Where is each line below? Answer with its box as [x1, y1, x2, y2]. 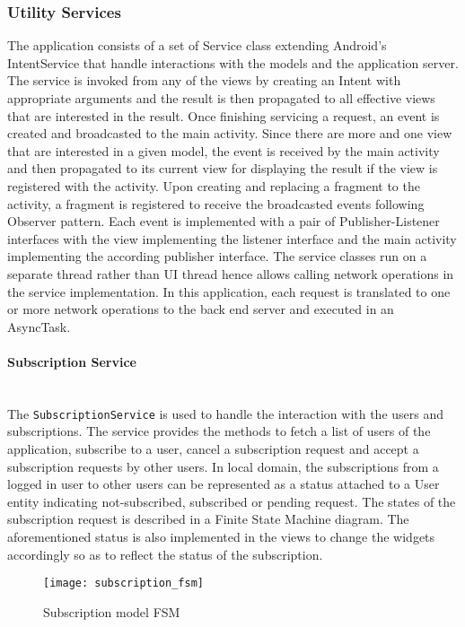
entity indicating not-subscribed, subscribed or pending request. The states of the [7, 492, 456, 510]
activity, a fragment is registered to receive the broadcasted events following [7, 194, 425, 213]
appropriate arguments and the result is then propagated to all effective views [7, 89, 435, 107]
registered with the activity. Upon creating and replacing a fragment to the [7, 176, 420, 195]
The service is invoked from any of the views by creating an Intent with [7, 71, 401, 90]
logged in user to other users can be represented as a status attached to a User [7, 475, 440, 493]
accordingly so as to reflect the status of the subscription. [7, 544, 323, 563]
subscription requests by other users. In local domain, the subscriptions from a [7, 457, 439, 475]
